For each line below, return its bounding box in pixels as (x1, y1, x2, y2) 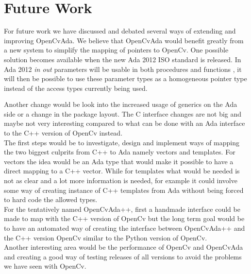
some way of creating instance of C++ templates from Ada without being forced (4, 185, 244, 195)
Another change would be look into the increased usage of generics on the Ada (4, 99, 237, 109)
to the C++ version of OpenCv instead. (4, 128, 123, 138)
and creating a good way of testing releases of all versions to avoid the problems (4, 251, 242, 261)
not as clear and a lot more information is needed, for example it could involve (4, 175, 237, 186)
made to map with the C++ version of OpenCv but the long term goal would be (4, 213, 245, 223)
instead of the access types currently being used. (4, 83, 148, 93)
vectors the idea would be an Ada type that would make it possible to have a (4, 156, 234, 166)
